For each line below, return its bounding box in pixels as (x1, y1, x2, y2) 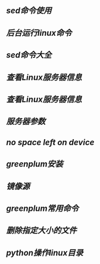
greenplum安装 (6, 159, 64, 169)
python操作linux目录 (6, 247, 83, 258)
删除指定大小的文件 (6, 226, 77, 236)
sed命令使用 (6, 5, 52, 16)
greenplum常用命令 (6, 203, 79, 213)
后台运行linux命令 (6, 27, 72, 38)
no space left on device (6, 137, 95, 148)
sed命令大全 (6, 50, 52, 60)
